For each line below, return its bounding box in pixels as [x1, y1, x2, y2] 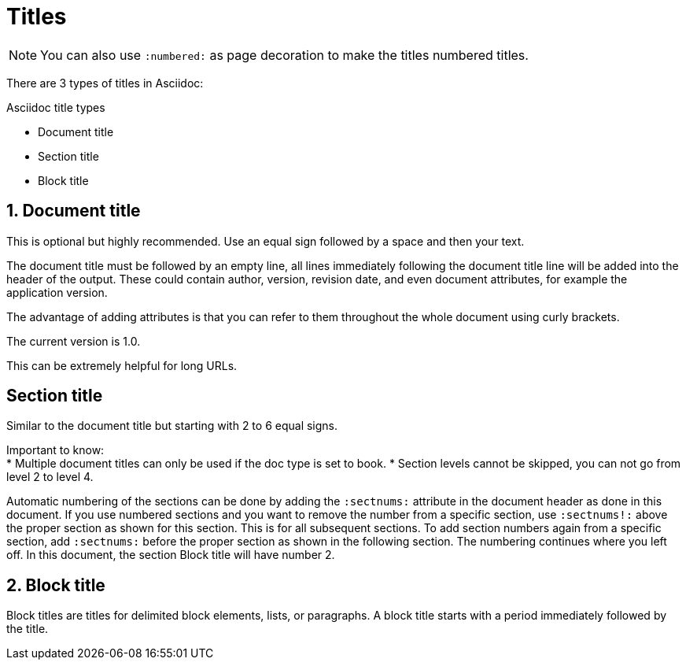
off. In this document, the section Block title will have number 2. [6, 548, 335, 562]
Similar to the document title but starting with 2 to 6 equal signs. [6, 419, 338, 433]
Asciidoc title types [6, 100, 105, 114]
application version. [6, 285, 108, 299]
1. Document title [6, 201, 141, 221]
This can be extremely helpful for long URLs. [6, 358, 238, 372]
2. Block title [6, 575, 105, 595]
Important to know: [6, 443, 105, 457]
